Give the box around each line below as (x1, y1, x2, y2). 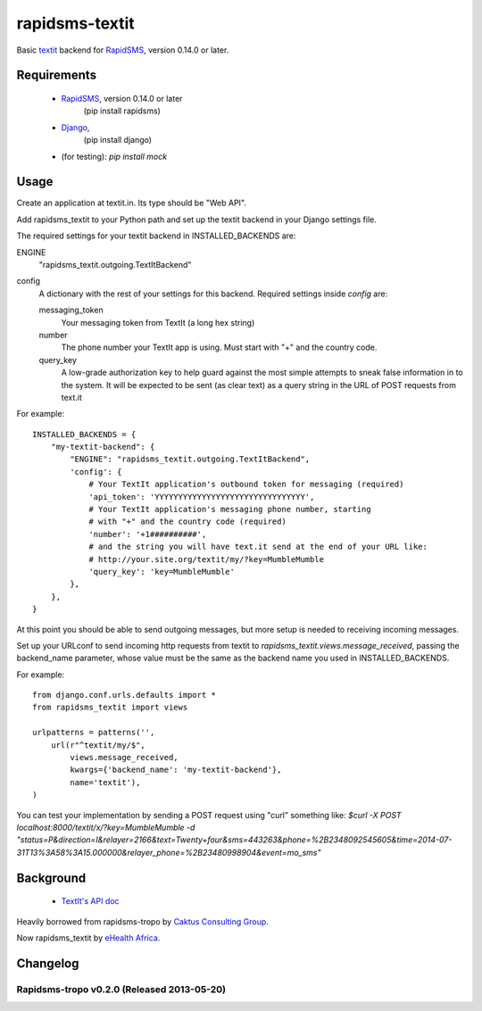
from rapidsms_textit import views (32, 702, 188, 713)
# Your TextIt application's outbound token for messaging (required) (88, 479, 404, 490)
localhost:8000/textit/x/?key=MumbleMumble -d (16, 822, 195, 833)
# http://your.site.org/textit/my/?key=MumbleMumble (88, 554, 325, 564)
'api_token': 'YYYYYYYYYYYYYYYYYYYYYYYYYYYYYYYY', (88, 492, 315, 501)
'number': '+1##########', (88, 529, 207, 539)
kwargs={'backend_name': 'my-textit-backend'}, (70, 765, 282, 775)
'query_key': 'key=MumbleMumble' (88, 567, 236, 576)
